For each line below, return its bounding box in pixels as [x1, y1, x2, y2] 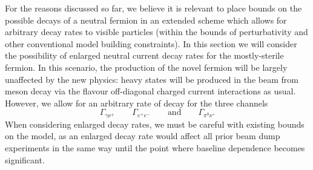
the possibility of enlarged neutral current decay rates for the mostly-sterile [5, 49, 284, 62]
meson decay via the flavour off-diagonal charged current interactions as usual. [5, 85, 296, 97]
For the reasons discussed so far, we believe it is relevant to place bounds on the [5, 2, 302, 14]
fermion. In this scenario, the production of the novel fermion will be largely [5, 60, 288, 73]
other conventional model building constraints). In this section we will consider [5, 37, 297, 50]
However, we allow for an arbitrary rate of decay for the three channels [5, 96, 268, 109]
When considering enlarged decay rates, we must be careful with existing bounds [5, 117, 305, 130]
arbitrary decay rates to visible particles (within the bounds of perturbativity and [5, 25, 308, 38]
